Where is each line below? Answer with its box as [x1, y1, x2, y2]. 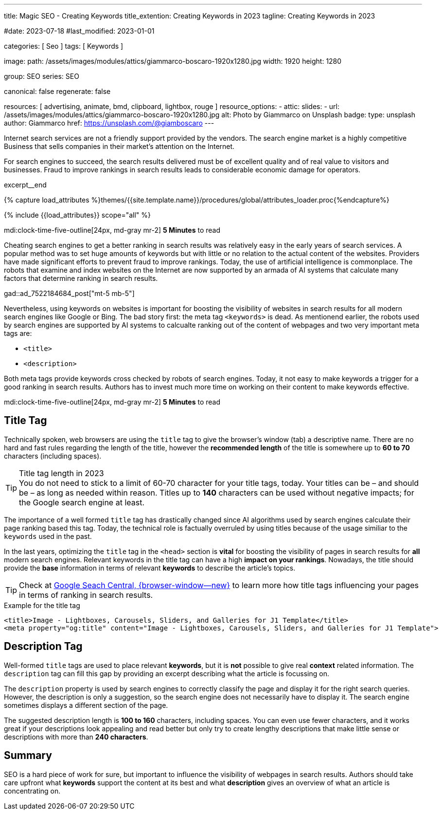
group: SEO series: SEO [4, 72, 79, 80]
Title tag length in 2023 [19, 468, 104, 478]
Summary [4, 749, 52, 762]
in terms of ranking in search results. [19, 590, 153, 600]
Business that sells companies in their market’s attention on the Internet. [4, 142, 235, 150]
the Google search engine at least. [19, 497, 145, 507]
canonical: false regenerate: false [4, 87, 111, 95]
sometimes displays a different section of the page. [4, 701, 168, 709]
